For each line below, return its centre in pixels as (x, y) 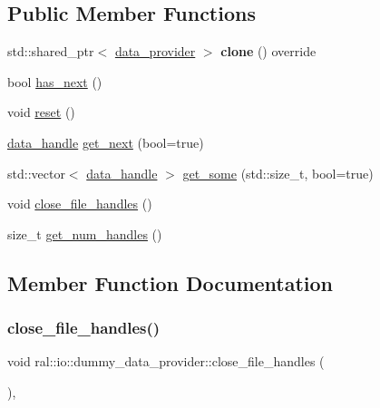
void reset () (41, 112)
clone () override (268, 51)
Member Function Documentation (171, 282)
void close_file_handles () (80, 204)
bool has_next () (55, 81)
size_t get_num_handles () (85, 233)
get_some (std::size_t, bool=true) (278, 173)
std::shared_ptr (51, 51)
